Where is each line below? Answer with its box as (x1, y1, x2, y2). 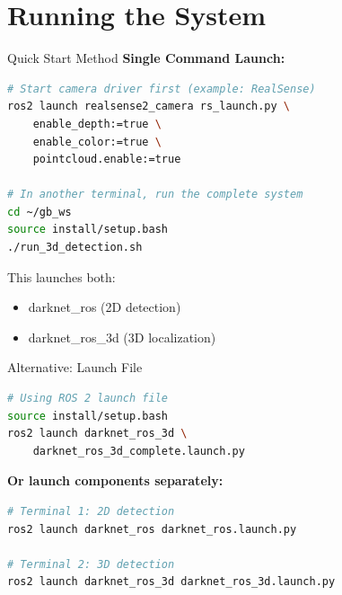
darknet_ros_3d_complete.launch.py (32, 444, 245, 457)
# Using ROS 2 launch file (7, 392, 168, 405)
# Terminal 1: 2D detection (7, 505, 175, 518)
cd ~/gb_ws (7, 205, 72, 218)
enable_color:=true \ (32, 135, 162, 148)
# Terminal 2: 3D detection (7, 557, 175, 571)
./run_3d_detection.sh (7, 241, 143, 254)
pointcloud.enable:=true (32, 153, 181, 166)
